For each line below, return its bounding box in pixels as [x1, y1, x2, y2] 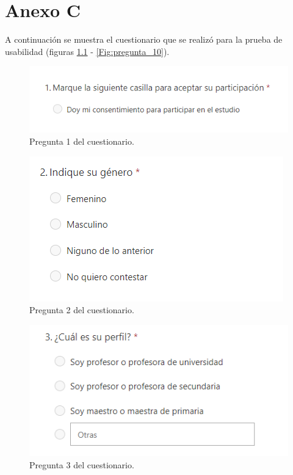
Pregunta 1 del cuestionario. [29, 135, 134, 147]
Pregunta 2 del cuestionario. [29, 303, 134, 316]
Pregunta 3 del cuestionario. [29, 458, 134, 471]
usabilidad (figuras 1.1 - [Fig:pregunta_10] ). [5, 45, 170, 57]
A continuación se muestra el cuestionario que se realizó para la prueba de [5, 33, 283, 46]
